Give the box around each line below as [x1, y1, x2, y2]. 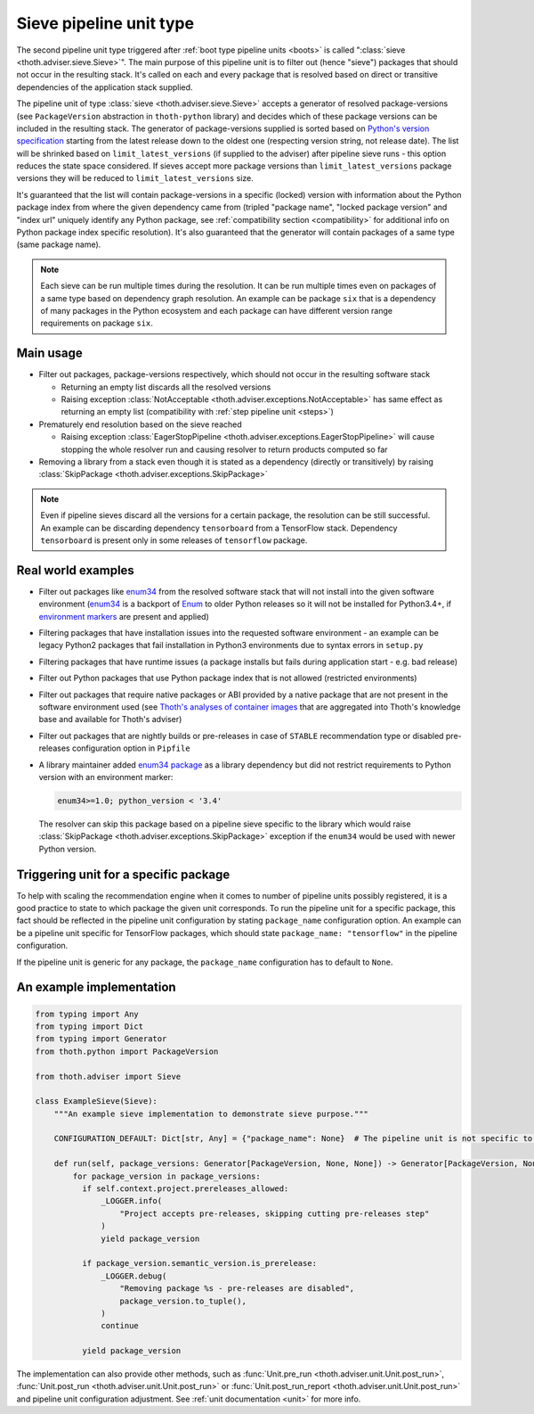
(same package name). [16, 239, 101, 250]
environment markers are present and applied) [38, 611, 209, 621]
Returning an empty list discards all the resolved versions [61, 382, 271, 392]
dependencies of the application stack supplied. [16, 81, 193, 93]
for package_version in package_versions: [72, 1171, 262, 1181]
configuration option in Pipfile [71, 743, 190, 753]
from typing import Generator [35, 1034, 167, 1044]
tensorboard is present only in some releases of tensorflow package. [40, 535, 308, 546]
